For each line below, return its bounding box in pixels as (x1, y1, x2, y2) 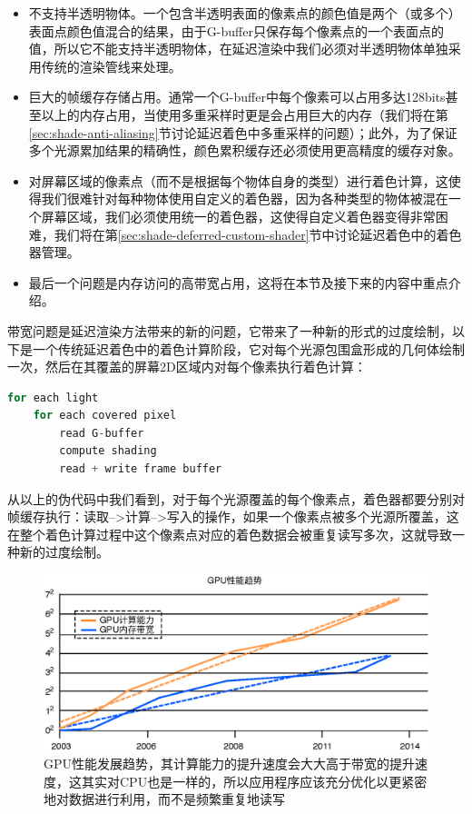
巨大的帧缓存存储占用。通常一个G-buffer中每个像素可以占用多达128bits (28, 87, 446, 106)
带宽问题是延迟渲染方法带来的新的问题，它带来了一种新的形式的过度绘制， (7, 321, 452, 340)
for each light (7, 391, 99, 404)
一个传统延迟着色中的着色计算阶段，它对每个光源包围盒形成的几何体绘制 (32, 339, 465, 358)
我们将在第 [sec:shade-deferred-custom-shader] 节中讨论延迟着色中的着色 (54, 224, 462, 243)
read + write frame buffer (59, 462, 222, 476)
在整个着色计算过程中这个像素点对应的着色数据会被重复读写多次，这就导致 (7, 524, 452, 543)
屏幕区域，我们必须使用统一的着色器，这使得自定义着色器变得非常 (41, 206, 436, 225)
